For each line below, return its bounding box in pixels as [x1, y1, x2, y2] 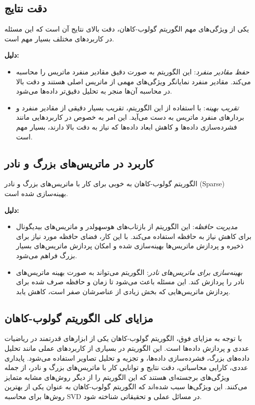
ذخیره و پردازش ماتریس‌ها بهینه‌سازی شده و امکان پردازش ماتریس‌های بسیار [16, 240, 244, 251]
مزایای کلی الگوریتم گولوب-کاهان [4, 310, 154, 325]
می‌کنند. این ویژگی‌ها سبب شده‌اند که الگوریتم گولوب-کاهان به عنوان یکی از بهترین [4, 381, 248, 392]
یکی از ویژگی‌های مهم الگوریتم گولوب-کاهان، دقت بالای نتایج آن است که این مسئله [4, 24, 249, 34]
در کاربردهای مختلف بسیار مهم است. [4, 33, 114, 43]
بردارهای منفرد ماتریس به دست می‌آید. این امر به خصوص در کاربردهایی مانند [16, 112, 244, 122]
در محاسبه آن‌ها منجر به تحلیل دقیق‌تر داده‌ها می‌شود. [16, 86, 172, 96]
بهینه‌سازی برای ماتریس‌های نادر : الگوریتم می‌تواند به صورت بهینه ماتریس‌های [16, 267, 243, 277]
